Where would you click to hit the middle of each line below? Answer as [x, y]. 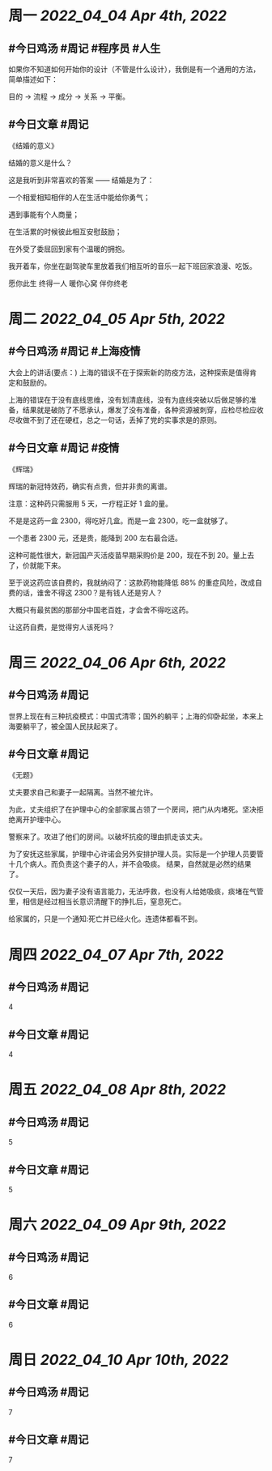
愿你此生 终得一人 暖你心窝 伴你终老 [68, 283]
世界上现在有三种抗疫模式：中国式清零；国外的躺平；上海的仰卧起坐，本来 [132, 716]
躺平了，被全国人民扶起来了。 [72, 726]
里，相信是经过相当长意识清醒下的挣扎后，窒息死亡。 [97, 902]
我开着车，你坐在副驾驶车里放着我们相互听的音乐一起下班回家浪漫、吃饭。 [132, 266]
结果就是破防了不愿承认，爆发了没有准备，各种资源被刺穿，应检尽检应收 [143, 410]
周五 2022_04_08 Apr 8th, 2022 [117, 1090]
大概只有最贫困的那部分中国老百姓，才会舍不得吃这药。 [100, 610]
